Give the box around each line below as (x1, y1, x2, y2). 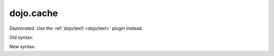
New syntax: (9, 43, 36, 50)
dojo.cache (9, 8, 58, 19)
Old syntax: (9, 34, 33, 40)
